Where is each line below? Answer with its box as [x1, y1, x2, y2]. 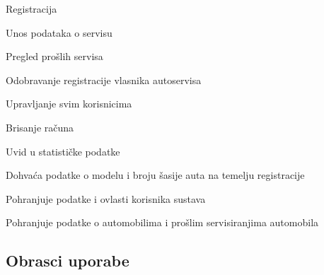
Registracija [6, 1, 57, 16]
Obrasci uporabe [6, 250, 129, 271]
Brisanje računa [6, 119, 74, 134]
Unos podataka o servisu [6, 25, 112, 40]
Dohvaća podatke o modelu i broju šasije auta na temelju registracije [6, 168, 305, 182]
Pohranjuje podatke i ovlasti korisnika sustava [6, 191, 206, 206]
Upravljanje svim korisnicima [6, 96, 132, 111]
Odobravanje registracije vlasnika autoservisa [6, 72, 202, 87]
